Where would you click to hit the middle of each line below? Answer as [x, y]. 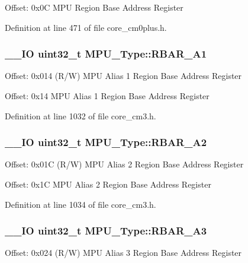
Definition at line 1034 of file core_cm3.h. [80, 204]
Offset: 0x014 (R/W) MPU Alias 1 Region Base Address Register [123, 76]
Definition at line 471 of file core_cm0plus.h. [86, 27]
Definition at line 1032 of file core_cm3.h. [80, 115]
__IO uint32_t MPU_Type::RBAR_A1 [106, 54]
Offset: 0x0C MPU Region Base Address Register [94, 7]
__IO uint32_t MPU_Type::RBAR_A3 [106, 231]
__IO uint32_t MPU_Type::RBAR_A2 [106, 142]
